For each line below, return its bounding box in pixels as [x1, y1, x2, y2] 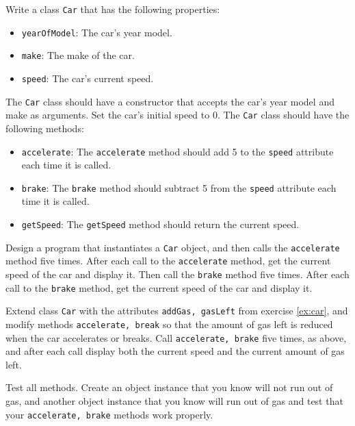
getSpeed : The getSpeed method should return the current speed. [21, 217, 300, 231]
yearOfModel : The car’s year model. [21, 25, 172, 39]
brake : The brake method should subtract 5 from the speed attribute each [21, 180, 337, 195]
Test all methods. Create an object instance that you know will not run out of [5, 380, 333, 394]
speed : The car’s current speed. [21, 71, 154, 85]
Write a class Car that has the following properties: [5, 2, 220, 16]
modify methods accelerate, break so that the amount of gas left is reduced [5, 316, 333, 331]
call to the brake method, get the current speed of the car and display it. [5, 280, 313, 295]
